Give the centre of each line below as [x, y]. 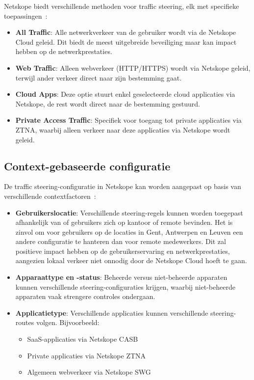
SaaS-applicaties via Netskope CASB [83, 339]
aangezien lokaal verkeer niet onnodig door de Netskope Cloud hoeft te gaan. [131, 260]
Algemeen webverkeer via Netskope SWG [89, 372]
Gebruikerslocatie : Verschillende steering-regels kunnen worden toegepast [129, 212]
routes [25, 322]
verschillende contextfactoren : [50, 196]
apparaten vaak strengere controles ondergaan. [85, 296]
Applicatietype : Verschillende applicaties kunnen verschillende [112, 312]
